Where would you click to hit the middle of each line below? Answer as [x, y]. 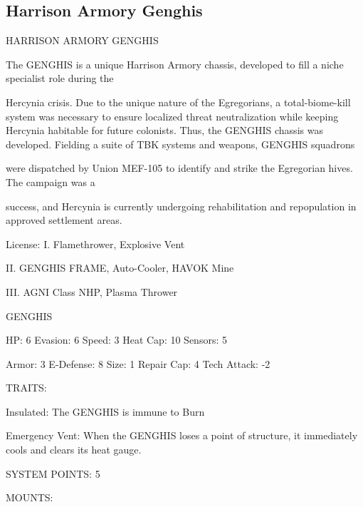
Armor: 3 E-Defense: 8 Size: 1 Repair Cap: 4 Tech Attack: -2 [138, 363]
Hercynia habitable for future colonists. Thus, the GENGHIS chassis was [164, 130]
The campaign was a [51, 181]
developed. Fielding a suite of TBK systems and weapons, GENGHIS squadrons [180, 144]
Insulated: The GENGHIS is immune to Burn [105, 411]
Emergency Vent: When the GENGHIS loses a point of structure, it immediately [182, 435]
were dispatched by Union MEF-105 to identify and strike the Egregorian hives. [179, 168]
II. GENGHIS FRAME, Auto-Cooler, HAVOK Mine [120, 268]
